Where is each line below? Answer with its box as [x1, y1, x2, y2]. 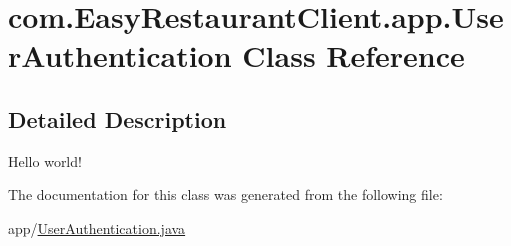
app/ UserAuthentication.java [8, 217, 186, 238]
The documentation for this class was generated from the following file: [8, 184, 443, 205]
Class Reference [242, 35, 465, 76]
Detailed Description [8, 103, 227, 134]
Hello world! [8, 150, 82, 171]
